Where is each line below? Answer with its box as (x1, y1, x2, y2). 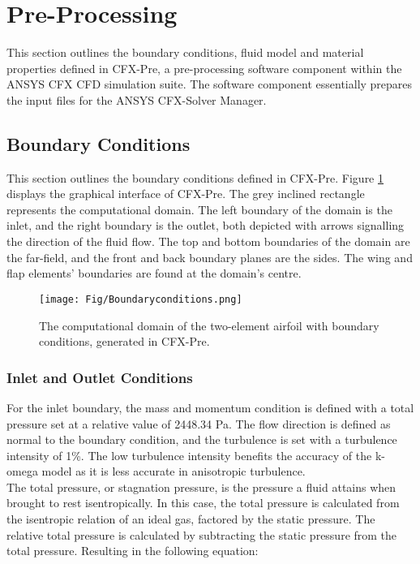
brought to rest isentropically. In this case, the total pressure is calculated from (6, 494, 400, 511)
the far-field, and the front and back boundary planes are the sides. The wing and (6, 248, 413, 265)
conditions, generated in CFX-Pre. (39, 333, 210, 350)
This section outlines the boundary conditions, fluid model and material (6, 44, 364, 61)
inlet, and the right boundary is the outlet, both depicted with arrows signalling (6, 217, 405, 234)
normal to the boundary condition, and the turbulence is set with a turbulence (6, 431, 397, 448)
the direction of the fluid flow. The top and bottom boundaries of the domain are (6, 233, 410, 250)
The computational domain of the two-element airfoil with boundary (39, 316, 379, 334)
